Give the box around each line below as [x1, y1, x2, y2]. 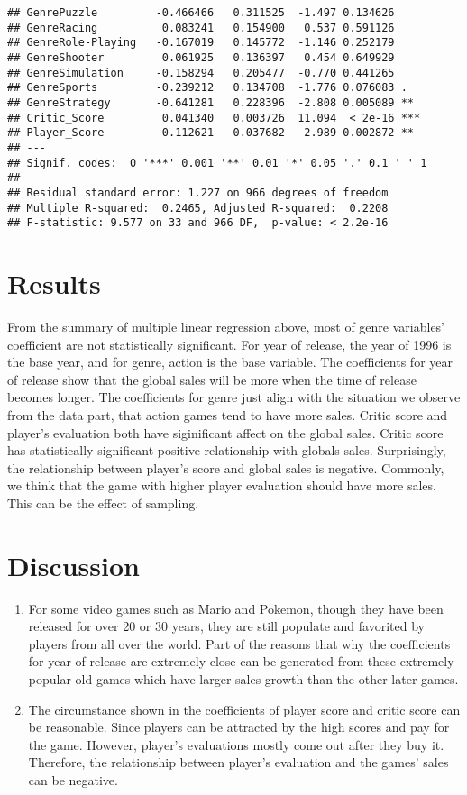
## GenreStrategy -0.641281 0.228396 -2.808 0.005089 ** [7, 96, 415, 109]
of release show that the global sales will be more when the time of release [7, 370, 417, 388]
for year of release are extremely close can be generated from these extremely [28, 652, 454, 671]
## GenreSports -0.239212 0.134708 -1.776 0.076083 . [7, 81, 407, 95]
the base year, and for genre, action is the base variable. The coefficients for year [7, 352, 453, 371]
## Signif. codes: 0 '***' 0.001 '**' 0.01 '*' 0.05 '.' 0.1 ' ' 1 [7, 156, 427, 169]
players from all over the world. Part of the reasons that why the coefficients [28, 634, 451, 653]
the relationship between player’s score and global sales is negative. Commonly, [7, 458, 444, 477]
